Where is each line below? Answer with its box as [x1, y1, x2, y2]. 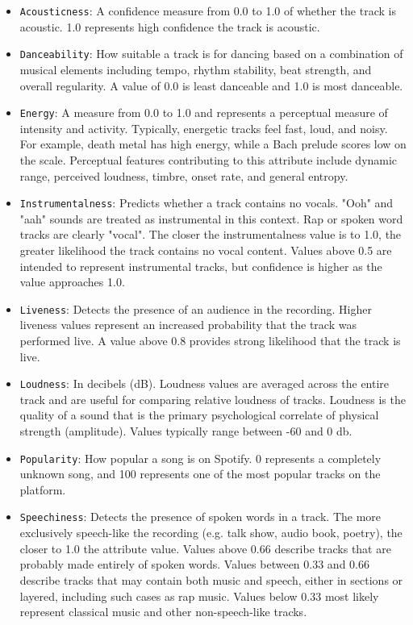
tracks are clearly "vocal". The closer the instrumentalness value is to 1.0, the [19, 226, 402, 243]
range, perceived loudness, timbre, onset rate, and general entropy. [19, 167, 348, 184]
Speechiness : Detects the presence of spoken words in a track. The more [19, 508, 382, 525]
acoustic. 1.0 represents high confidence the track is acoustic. [19, 18, 320, 35]
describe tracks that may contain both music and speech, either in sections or [19, 571, 403, 588]
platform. [19, 481, 66, 498]
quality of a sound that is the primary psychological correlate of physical [19, 406, 379, 423]
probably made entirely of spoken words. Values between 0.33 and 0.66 [19, 556, 369, 573]
